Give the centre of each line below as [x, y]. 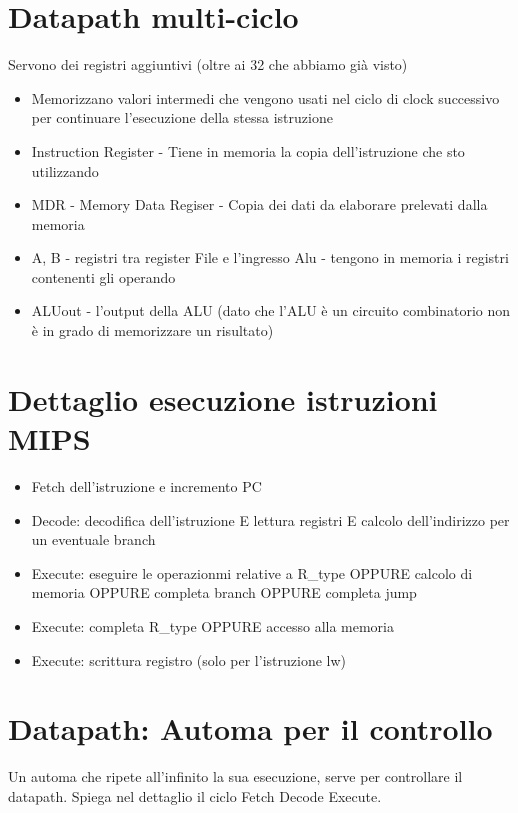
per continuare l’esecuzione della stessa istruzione [182, 117]
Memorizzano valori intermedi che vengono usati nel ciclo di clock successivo [265, 97]
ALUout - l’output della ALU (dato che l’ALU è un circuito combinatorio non [271, 310]
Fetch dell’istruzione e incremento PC [146, 485]
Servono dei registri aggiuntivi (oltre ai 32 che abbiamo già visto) [208, 64]
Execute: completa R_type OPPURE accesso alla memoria [213, 625]
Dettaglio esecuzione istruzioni [223, 398]
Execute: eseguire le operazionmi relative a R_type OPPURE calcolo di [252, 572]
